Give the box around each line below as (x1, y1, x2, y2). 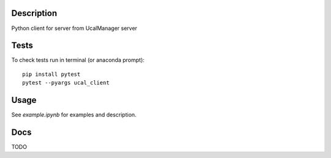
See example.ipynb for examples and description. (11, 111, 137, 119)
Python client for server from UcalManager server (11, 24, 137, 32)
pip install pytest (22, 70, 81, 78)
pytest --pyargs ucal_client (22, 80, 110, 86)
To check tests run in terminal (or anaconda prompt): (11, 56, 145, 64)
